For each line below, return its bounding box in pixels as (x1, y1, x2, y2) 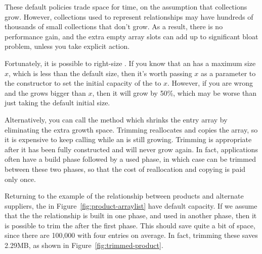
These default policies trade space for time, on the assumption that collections (5, 2, 247, 12)
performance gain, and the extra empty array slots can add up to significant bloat (5, 31, 258, 41)
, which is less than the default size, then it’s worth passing (9, 68, 192, 78)
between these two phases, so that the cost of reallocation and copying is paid (5, 163, 246, 174)
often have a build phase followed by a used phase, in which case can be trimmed (5, 154, 256, 164)
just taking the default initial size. (5, 97, 110, 108)
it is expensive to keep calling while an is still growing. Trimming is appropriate (5, 134, 252, 145)
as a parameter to (200, 68, 256, 78)
